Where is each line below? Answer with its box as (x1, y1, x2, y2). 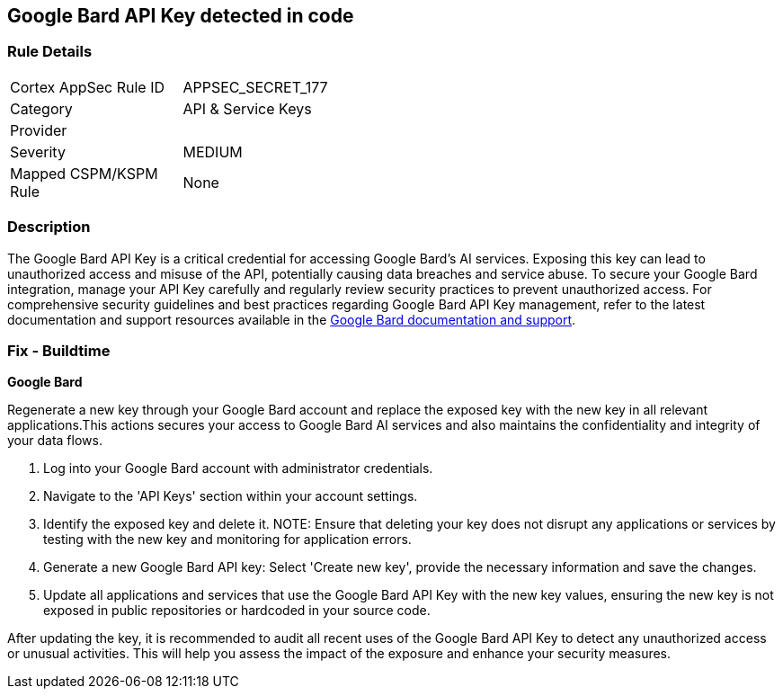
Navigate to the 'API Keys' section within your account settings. (43, 488, 418, 504)
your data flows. (7, 433, 102, 449)
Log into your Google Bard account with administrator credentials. (43, 460, 433, 477)
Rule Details (7, 42, 93, 61)
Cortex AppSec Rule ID (10, 77, 165, 96)
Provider (10, 120, 67, 139)
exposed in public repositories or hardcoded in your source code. (43, 602, 431, 619)
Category (10, 99, 73, 118)
